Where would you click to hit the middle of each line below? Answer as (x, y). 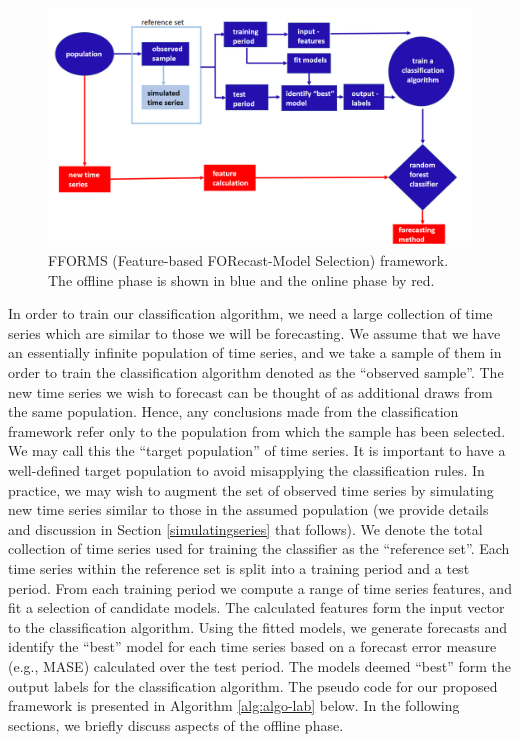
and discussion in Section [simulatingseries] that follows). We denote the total (245, 528)
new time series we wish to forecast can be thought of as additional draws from (250, 391)
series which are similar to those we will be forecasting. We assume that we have (254, 332)
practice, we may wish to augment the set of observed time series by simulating (251, 489)
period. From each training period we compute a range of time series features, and (260, 587)
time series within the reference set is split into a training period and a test (239, 568)
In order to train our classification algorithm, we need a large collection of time (250, 313)
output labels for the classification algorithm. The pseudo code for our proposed (253, 685)
